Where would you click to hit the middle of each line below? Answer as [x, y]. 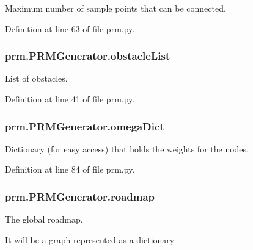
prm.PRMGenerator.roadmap [80, 196]
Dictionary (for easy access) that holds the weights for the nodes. [127, 148]
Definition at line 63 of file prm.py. [70, 28]
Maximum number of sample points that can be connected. [116, 8]
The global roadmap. [44, 219]
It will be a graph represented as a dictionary [90, 239]
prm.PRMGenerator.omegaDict [85, 126]
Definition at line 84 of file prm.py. [70, 169]
